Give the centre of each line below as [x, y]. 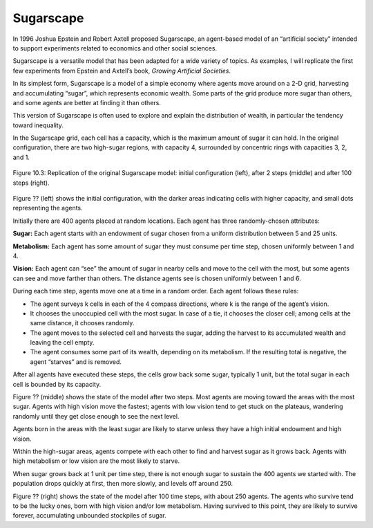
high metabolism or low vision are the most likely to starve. [96, 461]
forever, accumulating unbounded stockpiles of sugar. [90, 516]
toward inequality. [38, 125]
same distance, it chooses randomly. [82, 323]
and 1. [21, 157]
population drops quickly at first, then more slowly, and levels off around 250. [123, 484]
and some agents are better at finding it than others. [87, 102]
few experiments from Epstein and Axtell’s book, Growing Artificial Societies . [122, 71]
